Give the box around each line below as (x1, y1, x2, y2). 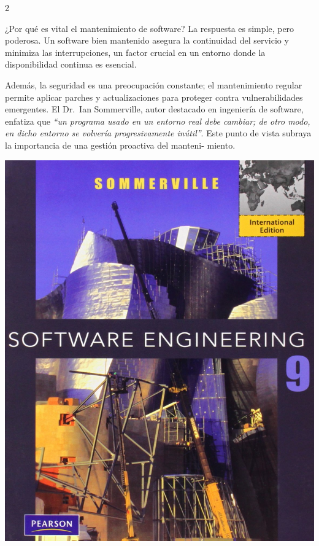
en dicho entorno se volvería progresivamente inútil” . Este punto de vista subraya (5, 127, 312, 139)
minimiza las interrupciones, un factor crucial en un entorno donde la (5, 45, 266, 58)
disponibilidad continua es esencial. (5, 58, 137, 71)
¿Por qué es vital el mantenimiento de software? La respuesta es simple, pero (5, 21, 294, 34)
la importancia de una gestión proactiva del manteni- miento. (5, 138, 236, 151)
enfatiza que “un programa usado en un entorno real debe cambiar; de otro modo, (5, 114, 310, 127)
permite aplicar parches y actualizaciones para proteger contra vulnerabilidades (5, 90, 303, 103)
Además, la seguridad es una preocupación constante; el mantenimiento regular (5, 78, 302, 91)
